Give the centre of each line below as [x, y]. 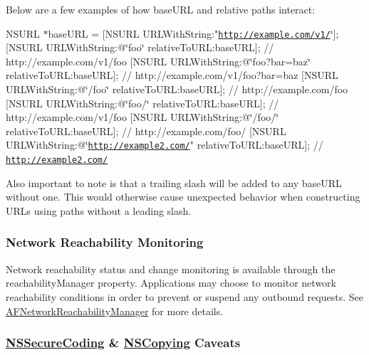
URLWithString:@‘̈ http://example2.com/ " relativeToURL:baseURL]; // [165, 145]
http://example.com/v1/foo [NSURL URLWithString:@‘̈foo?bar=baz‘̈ [158, 61]
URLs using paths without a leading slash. [99, 210]
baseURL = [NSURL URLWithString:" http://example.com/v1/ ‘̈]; [193, 33]
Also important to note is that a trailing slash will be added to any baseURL [174, 182]
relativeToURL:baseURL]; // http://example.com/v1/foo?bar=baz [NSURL [172, 75]
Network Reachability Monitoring [105, 242]
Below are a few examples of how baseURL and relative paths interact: [161, 9]
